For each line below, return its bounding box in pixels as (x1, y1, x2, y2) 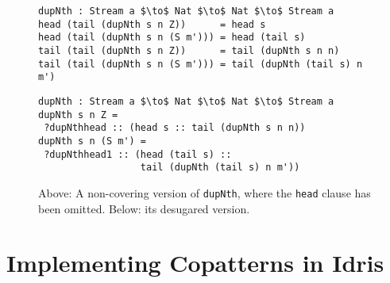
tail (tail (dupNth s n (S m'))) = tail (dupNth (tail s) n (38, 58, 363, 70)
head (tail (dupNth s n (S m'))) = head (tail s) (38, 32, 306, 44)
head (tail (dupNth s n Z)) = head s (38, 18, 266, 30)
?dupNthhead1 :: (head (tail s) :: (44, 148, 232, 160)
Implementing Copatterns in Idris (6, 247, 384, 279)
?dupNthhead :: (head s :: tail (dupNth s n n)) (44, 122, 306, 134)
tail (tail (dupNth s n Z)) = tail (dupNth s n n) (38, 44, 340, 56)
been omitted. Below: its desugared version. (38, 200, 250, 216)
